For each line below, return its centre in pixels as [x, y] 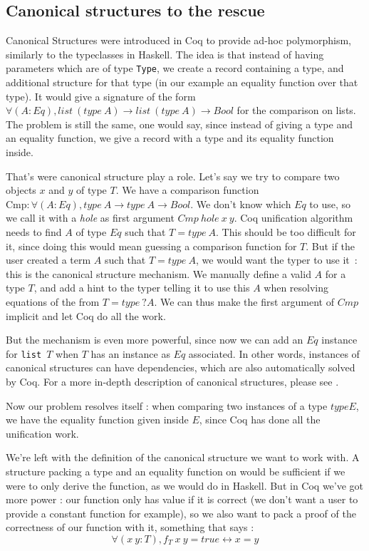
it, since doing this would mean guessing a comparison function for [151, 246]
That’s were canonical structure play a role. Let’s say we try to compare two [173, 176]
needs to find [34, 231]
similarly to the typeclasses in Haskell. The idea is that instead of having [165, 54]
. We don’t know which [241, 204]
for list [24, 353]
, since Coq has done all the [260, 419]
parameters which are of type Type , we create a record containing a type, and [175, 68]
